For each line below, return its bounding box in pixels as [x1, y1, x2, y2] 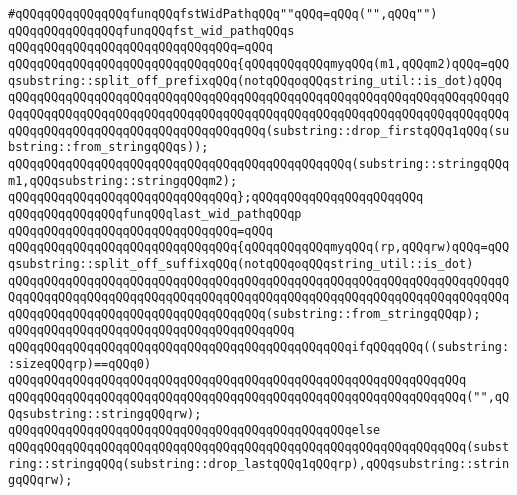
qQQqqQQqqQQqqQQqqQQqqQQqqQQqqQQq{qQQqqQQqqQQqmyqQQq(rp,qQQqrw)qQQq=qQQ [8, 240, 510, 255]
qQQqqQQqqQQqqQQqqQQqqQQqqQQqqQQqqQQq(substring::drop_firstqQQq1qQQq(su [8, 123, 510, 138]
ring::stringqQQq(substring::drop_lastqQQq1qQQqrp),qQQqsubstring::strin [8, 456, 510, 471]
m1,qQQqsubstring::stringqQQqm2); [8, 173, 238, 188]
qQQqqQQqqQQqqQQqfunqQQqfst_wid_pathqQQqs [8, 23, 295, 38]
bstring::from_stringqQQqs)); [8, 140, 209, 155]
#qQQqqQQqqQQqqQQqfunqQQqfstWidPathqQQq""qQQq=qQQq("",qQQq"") [8, 7, 438, 21]
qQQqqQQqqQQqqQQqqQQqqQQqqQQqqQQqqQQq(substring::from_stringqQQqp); [8, 306, 481, 321]
